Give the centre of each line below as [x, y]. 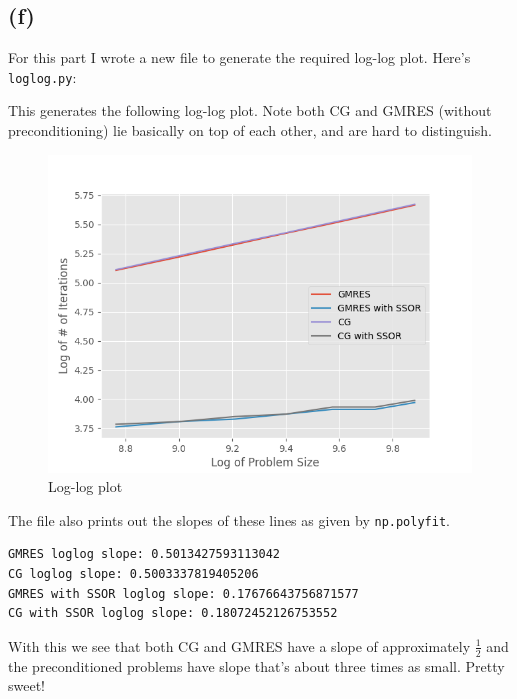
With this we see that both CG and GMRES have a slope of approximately [239, 645]
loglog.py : [42, 76]
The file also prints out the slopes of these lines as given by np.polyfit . [229, 519]
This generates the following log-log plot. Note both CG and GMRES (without [250, 110]
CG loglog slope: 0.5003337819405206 [133, 574]
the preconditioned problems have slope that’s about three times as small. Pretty [256, 665]
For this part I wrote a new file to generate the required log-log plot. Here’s [239, 57]
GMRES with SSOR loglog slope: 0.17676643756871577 [183, 593]
